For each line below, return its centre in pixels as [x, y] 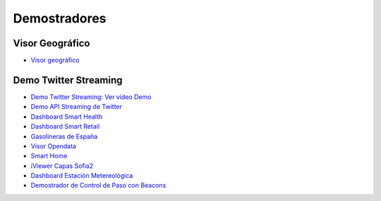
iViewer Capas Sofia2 [62, 166]
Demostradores [60, 18]
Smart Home [49, 156]
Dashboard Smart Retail [65, 127]
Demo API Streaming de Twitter [77, 107]
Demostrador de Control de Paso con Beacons [98, 186]
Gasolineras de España [64, 136]
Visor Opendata [54, 146]
